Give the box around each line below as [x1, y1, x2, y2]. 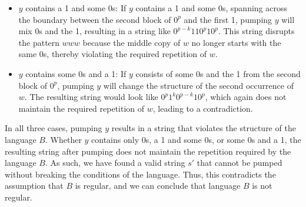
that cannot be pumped [197, 156, 282, 169]
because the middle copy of [82, 36, 181, 48]
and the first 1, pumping [184, 13, 272, 25]
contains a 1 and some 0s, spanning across [135, 2, 287, 14]
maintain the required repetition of [18, 102, 145, 114]
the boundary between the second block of [18, 13, 171, 25]
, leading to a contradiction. [152, 102, 253, 114]
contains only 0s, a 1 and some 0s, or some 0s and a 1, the [91, 133, 301, 145]
